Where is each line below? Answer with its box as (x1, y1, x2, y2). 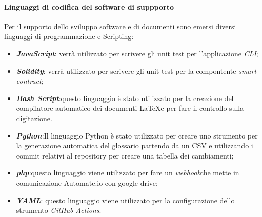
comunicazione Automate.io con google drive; (16, 177, 158, 188)
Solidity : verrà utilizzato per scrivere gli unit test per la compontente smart (16, 65, 257, 76)
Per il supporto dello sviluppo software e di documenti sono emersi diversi (4, 21, 236, 31)
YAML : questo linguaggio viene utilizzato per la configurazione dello (16, 194, 235, 205)
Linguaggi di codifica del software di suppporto (4, 1, 174, 12)
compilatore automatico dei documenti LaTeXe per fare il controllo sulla (16, 103, 244, 113)
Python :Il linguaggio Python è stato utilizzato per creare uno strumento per (16, 130, 258, 141)
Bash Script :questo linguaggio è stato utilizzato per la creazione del (16, 92, 234, 103)
